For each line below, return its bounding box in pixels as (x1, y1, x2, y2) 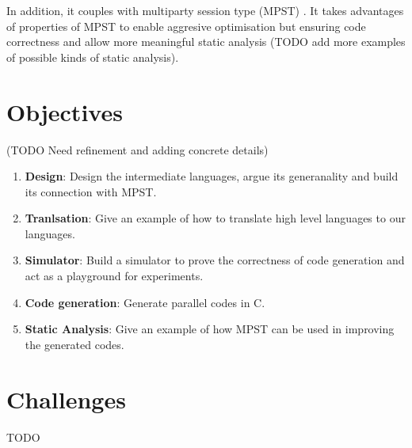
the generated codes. (25, 336, 124, 352)
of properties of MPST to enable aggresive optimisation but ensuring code (6, 17, 366, 34)
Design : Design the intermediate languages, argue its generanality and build (25, 168, 399, 184)
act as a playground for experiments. (25, 268, 204, 284)
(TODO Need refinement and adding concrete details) (6, 141, 269, 158)
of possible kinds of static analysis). (6, 48, 179, 65)
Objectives (6, 95, 123, 127)
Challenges (6, 382, 126, 415)
